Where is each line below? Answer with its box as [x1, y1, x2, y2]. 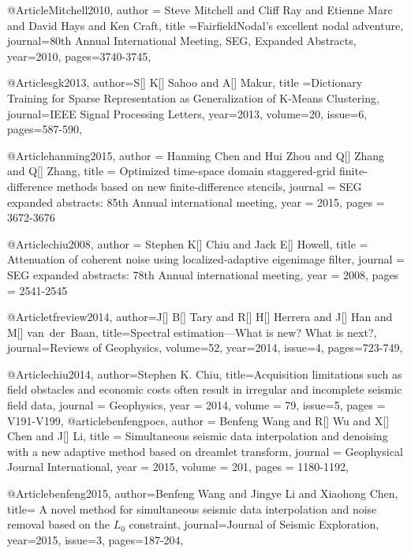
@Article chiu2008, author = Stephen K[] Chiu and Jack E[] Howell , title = [7, 235, 368, 252]
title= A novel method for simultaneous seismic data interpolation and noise [7, 500, 377, 517]
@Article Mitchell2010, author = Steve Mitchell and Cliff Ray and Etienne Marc [7, 2, 393, 17]
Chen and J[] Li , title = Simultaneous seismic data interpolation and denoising [7, 428, 388, 444]
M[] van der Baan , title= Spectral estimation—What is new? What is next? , [7, 323, 377, 340]
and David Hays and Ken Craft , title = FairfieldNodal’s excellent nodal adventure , [7, 17, 404, 33]
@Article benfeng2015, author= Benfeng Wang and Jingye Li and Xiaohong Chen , [7, 485, 398, 502]
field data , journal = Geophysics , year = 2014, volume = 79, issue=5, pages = [7, 397, 386, 413]
